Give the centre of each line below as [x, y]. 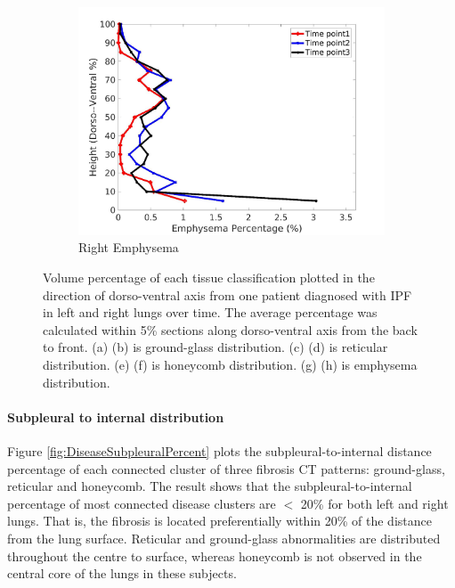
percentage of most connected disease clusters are [142, 503]
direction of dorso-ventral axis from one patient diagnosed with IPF [227, 294]
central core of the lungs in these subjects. [122, 573]
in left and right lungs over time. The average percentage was [210, 312]
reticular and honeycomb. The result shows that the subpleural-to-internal [210, 486]
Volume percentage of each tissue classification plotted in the [209, 278]
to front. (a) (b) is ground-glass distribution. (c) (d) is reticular [215, 347]
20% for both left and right [374, 503]
